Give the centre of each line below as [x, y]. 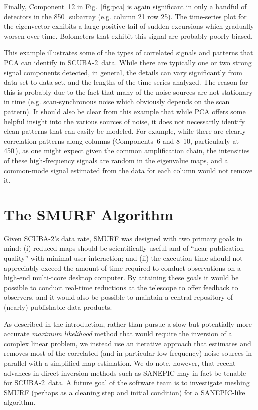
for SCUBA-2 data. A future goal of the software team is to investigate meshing [127, 382]
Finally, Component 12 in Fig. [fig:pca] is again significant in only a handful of [125, 6]
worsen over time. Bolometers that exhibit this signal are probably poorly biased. [128, 36]
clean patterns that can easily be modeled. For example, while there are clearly [125, 131]
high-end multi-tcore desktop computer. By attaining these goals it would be [121, 277]
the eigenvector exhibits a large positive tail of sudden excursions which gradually [129, 26]
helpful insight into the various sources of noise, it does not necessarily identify [125, 121]
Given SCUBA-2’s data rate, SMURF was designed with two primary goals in [123, 238]
